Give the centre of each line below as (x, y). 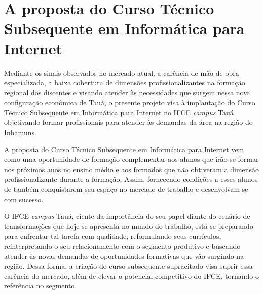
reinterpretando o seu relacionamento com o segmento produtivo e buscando (122, 246)
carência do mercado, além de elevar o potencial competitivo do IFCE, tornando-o (131, 275)
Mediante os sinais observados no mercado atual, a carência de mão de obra (122, 72)
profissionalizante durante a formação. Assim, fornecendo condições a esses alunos (131, 179)
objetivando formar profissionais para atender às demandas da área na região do (128, 122)
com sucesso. (24, 199)
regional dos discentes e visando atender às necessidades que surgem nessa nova (127, 92)
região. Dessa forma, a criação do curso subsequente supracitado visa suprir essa (128, 266)
